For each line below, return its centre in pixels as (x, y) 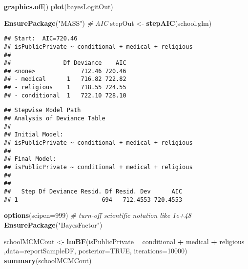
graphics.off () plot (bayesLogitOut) (59, 6)
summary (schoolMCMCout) (48, 260)
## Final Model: (30, 159)
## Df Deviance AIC (65, 63)
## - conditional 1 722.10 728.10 (65, 95)
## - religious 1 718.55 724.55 (65, 87)
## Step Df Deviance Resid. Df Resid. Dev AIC (93, 192)
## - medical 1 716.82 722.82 (65, 79)
